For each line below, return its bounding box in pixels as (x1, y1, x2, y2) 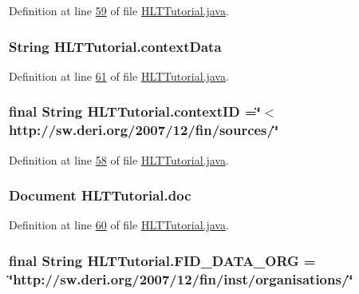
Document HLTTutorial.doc (9, 185, 191, 205)
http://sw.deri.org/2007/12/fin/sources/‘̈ (9, 120, 279, 140)
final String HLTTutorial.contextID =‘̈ (9, 101, 261, 121)
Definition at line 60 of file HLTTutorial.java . (9, 217, 229, 233)
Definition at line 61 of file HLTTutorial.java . (9, 67, 229, 84)
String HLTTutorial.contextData (9, 36, 222, 56)
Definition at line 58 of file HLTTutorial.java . (9, 151, 229, 168)
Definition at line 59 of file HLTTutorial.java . (9, 2, 229, 18)
